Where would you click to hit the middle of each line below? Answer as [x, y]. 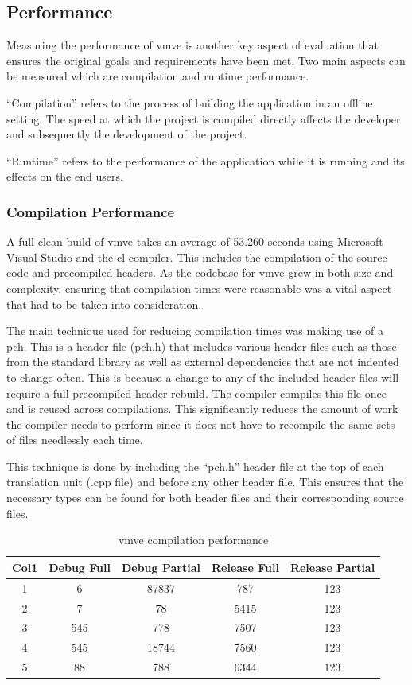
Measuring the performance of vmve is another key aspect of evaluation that [192, 45]
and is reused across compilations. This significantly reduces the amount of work [202, 409]
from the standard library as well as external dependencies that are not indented [203, 362]
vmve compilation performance [193, 540]
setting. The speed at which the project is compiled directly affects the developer [204, 118]
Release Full [245, 567]
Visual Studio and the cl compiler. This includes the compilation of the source [197, 257]
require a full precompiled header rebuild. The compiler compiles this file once [196, 393]
